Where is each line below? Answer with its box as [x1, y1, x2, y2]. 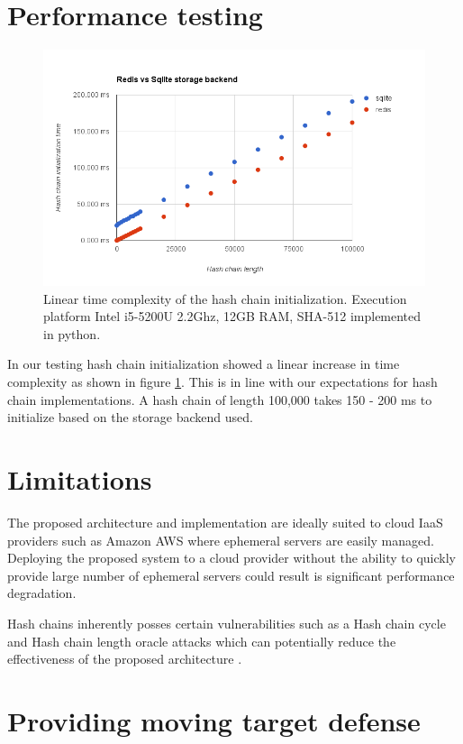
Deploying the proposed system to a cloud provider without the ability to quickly [7, 548, 456, 567]
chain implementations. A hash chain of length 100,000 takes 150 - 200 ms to [7, 390, 432, 409]
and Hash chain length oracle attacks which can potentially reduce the [7, 631, 396, 650]
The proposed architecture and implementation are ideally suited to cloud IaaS [7, 512, 443, 531]
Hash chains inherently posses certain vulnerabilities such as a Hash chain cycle [7, 613, 446, 632]
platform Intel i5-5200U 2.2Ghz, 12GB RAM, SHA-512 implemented [43, 307, 422, 326]
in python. [43, 324, 101, 343]
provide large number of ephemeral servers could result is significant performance [7, 565, 455, 584]
